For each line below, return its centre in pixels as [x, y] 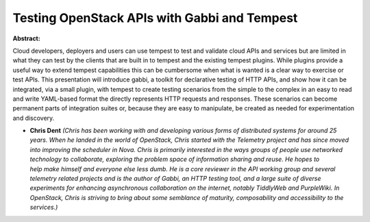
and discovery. [34, 118]
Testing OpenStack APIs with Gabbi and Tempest [155, 18]
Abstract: [26, 38]
